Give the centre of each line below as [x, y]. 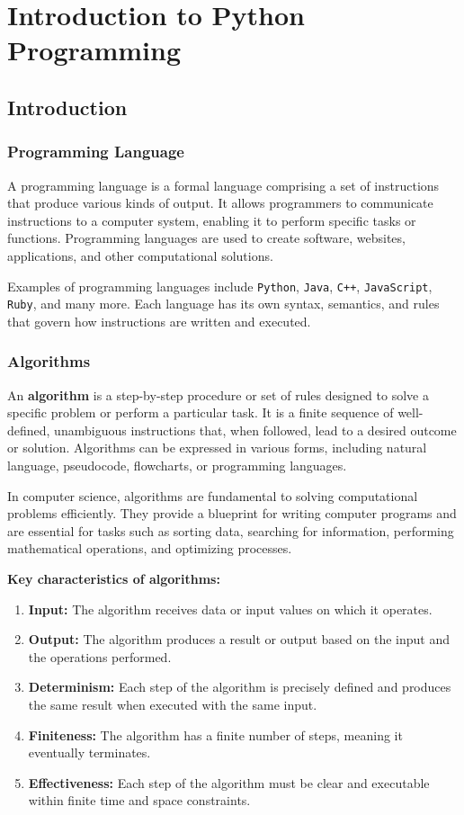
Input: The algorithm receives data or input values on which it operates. [230, 609]
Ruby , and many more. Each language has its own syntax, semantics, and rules [223, 304]
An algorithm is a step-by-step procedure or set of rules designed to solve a [218, 394]
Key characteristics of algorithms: [114, 578]
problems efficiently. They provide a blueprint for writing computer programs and [232, 513]
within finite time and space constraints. [139, 800]
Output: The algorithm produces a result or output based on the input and [239, 639]
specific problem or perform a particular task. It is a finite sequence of [201, 412]
